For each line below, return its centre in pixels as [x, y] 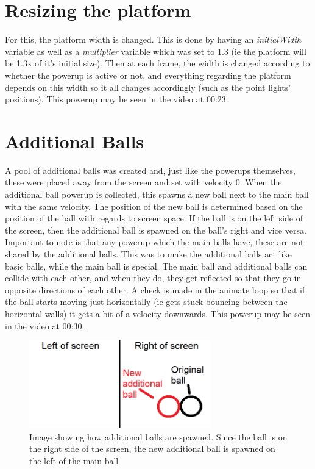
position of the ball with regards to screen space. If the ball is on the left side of [154, 218]
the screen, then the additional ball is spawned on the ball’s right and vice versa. [156, 230]
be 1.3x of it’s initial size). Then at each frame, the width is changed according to [157, 63]
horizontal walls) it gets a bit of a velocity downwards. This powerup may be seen [157, 313]
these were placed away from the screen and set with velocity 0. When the [143, 182]
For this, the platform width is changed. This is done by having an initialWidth [153, 39]
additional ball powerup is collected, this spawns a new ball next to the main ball [157, 194]
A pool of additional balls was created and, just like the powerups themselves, [150, 170]
